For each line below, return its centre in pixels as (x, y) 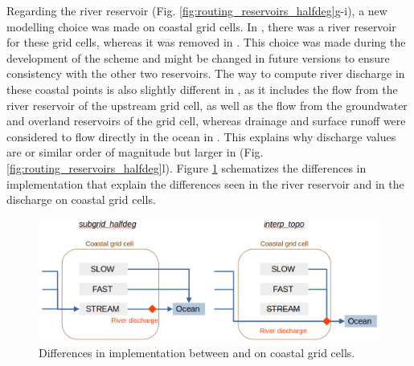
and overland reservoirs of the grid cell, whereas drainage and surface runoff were (206, 121)
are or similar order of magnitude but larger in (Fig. (135, 152)
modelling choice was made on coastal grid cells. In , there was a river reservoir (201, 26)
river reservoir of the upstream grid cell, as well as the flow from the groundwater (207, 105)
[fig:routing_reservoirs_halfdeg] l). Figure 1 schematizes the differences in (187, 167)
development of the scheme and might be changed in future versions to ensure (198, 57)
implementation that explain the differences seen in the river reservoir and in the (205, 183)
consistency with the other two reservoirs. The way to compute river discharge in (206, 73)
